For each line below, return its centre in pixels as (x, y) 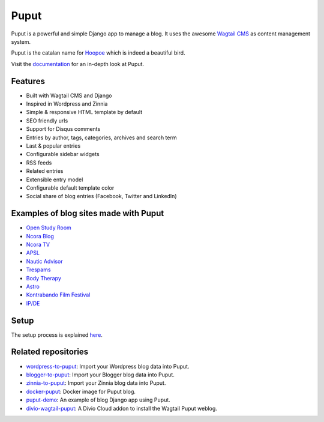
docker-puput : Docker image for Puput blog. (81, 391)
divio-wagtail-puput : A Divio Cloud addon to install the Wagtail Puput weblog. (121, 408)
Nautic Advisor (44, 261)
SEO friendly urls (47, 121)
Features (28, 81)
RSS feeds (39, 163)
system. (21, 41)
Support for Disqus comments (63, 129)
